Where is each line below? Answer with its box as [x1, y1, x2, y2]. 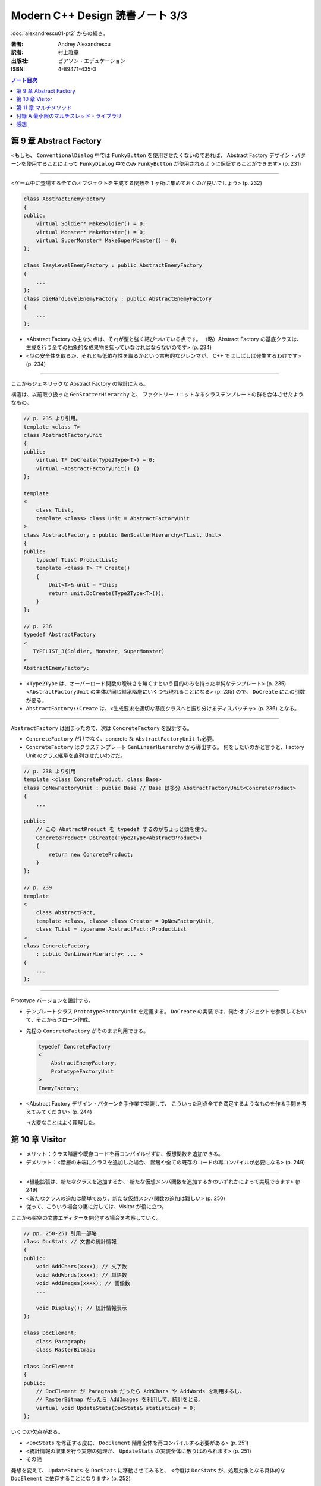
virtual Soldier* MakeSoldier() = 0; [36, 221, 146, 227]
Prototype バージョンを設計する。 [11, 997, 95, 1004]
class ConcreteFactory [23, 942, 90, 949]
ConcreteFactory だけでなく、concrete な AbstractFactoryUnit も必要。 [26, 735, 218, 742]
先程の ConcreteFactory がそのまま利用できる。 [26, 1027, 149, 1034]
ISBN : [11, 65, 26, 73]
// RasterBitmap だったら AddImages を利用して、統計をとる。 [36, 1396, 204, 1403]
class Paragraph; [36, 1338, 87, 1345]
